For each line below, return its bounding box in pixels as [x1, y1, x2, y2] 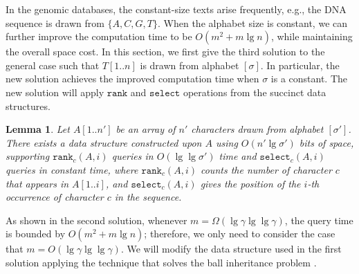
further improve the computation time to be [6, 29, 192, 44]
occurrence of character [6, 190, 104, 204]
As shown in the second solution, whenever [6, 212, 187, 227]
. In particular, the [260, 57, 340, 72]
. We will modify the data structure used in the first [120, 241, 342, 256]
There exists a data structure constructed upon [6, 135, 202, 149]
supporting [6, 149, 50, 163]
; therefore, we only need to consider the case [144, 226, 335, 241]
